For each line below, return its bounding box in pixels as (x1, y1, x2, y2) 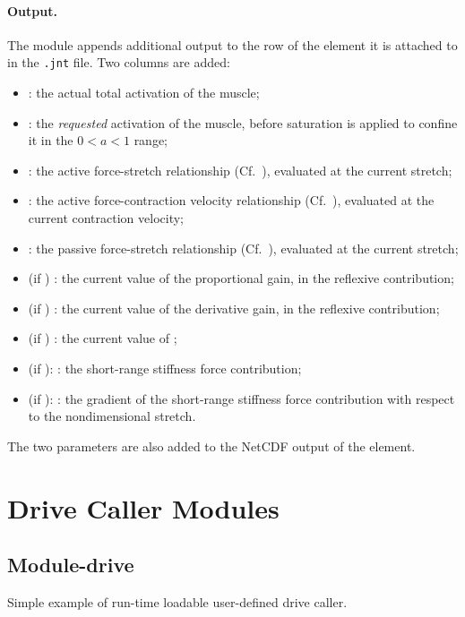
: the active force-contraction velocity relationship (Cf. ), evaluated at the (28, 191, 435, 210)
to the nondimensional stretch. (28, 407, 196, 425)
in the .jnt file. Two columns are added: (7, 53, 230, 72)
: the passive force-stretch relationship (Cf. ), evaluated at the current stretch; (28, 238, 459, 257)
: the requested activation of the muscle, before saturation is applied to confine (28, 113, 458, 132)
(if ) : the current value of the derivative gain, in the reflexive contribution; (28, 298, 440, 317)
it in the (28, 131, 73, 150)
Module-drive (7, 551, 134, 578)
